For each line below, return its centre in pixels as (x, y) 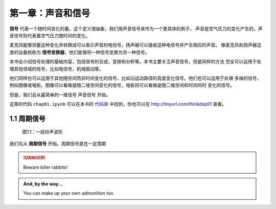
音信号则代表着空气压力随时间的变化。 (50, 35)
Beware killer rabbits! (45, 167)
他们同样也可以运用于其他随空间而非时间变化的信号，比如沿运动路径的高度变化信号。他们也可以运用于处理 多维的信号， (135, 78)
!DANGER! (34, 158)
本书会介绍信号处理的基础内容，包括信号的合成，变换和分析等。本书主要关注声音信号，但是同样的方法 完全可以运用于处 (135, 62)
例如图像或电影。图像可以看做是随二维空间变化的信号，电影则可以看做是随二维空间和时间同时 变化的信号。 (122, 85)
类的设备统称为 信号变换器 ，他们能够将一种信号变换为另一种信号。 (79, 52)
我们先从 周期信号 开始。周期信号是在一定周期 (58, 144)
